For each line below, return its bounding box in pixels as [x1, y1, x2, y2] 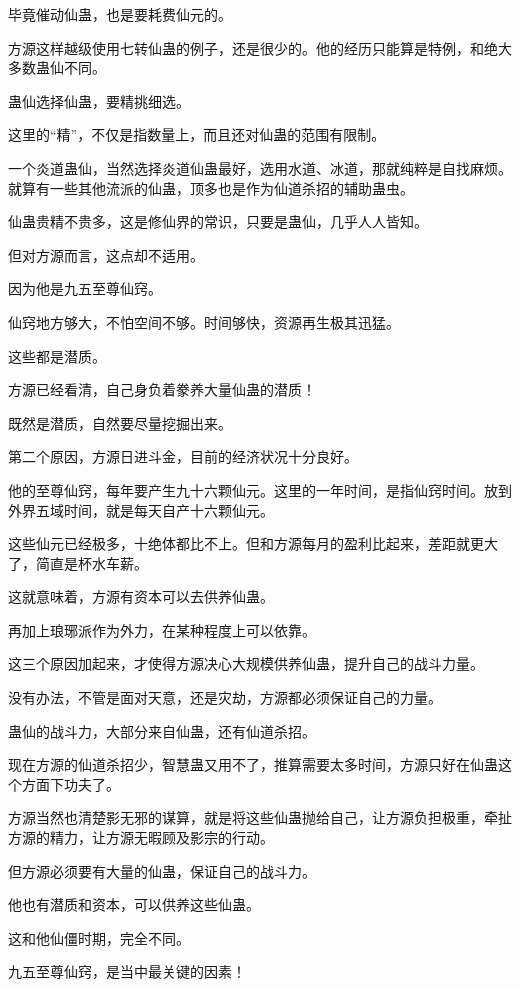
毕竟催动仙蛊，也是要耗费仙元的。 [8, 4, 232, 24]
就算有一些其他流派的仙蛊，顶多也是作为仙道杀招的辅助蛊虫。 [8, 177, 414, 198]
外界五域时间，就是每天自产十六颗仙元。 [8, 499, 274, 520]
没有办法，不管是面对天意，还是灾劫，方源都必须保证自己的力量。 [8, 687, 442, 708]
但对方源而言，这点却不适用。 [8, 244, 204, 265]
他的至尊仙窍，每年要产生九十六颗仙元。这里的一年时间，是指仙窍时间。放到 [8, 479, 512, 500]
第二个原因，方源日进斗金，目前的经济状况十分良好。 [8, 446, 358, 467]
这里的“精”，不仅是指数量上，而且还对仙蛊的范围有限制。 [8, 124, 386, 145]
